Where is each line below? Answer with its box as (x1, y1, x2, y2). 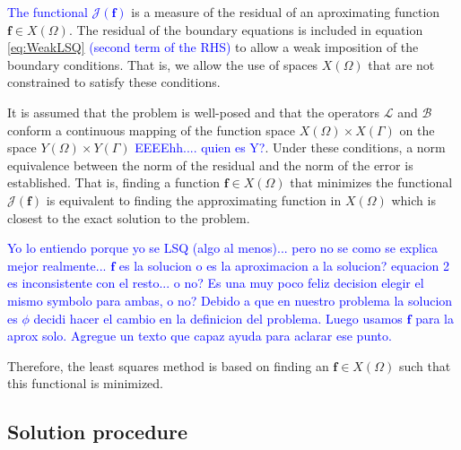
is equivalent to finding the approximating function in (46, 190, 342, 209)
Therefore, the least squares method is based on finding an (7, 356, 329, 375)
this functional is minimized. (7, 374, 164, 393)
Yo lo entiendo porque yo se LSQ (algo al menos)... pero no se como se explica (7, 238, 439, 257)
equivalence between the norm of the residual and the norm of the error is (7, 155, 413, 174)
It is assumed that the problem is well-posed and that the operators (7, 102, 380, 121)
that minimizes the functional (290, 173, 453, 192)
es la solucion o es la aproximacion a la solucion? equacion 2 (118, 255, 449, 274)
